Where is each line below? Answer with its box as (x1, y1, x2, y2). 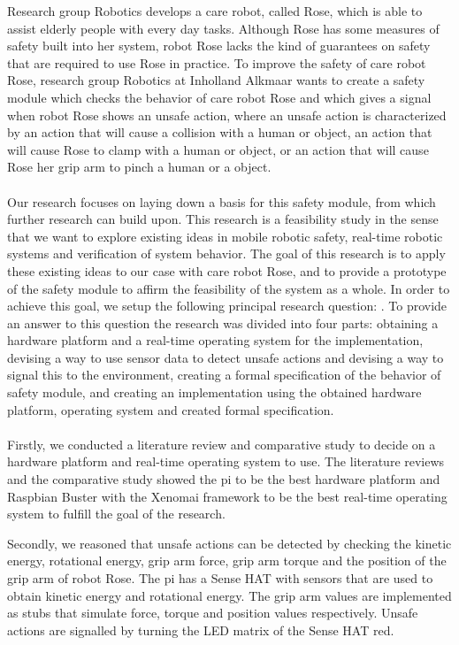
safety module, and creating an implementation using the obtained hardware (7, 383, 422, 402)
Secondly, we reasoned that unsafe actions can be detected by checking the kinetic (7, 534, 452, 552)
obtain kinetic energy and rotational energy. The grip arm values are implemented (7, 586, 452, 604)
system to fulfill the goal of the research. (7, 504, 226, 523)
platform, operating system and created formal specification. (7, 400, 334, 418)
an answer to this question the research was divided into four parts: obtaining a (7, 313, 439, 332)
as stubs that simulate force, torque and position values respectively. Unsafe (7, 603, 418, 622)
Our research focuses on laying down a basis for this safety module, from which (7, 192, 436, 211)
